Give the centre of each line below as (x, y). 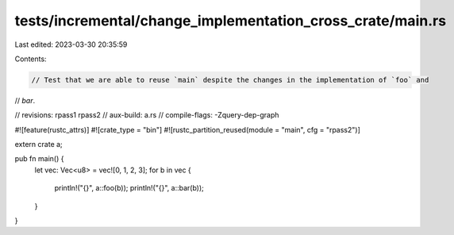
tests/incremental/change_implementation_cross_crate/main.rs (231, 21)
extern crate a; (38, 144)
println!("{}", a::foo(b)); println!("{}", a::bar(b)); (129, 188)
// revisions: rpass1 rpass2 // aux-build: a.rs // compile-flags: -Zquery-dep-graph (147, 115)
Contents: (31, 59)
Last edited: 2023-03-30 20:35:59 (71, 44)
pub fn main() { (39, 159)
